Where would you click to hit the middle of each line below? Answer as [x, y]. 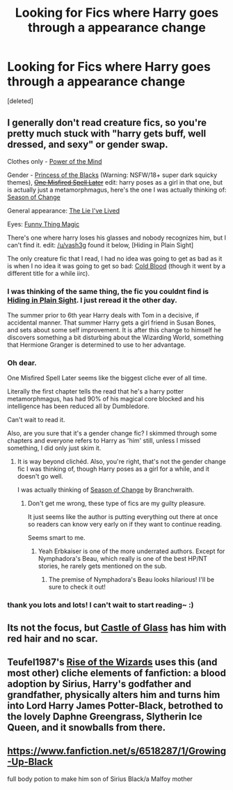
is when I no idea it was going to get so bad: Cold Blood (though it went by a [116, 265]
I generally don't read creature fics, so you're [107, 123]
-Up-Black [30, 762]
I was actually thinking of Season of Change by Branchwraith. [106, 490]
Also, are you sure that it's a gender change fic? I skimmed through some [112, 433]
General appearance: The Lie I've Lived [64, 210]
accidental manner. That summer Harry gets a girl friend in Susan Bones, [112, 323]
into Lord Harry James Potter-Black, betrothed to [115, 706]
